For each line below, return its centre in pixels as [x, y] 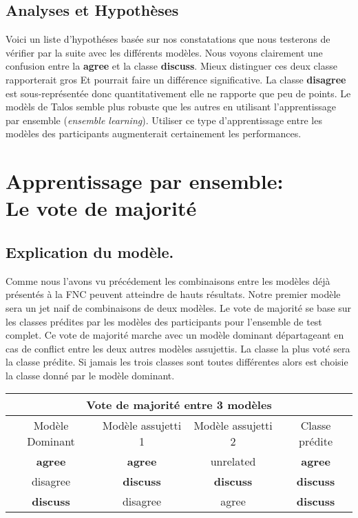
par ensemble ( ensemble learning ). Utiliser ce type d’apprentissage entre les [164, 120]
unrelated [233, 461]
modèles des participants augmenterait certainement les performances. [154, 133]
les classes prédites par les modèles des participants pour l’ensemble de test [164, 321]
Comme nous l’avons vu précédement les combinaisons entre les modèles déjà [168, 280]
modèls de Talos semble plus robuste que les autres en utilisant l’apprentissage [171, 107]
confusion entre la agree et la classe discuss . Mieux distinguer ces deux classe [171, 66]
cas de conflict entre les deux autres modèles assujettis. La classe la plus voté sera [178, 348]
